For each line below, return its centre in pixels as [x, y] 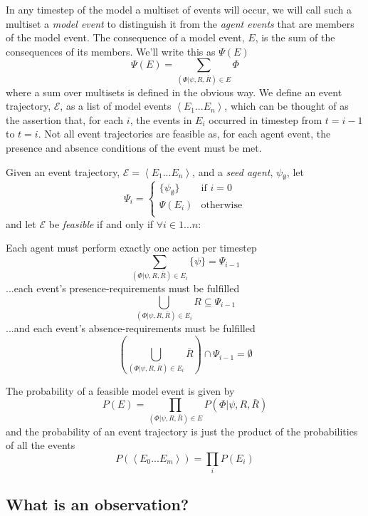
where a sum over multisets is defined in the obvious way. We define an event [174, 92]
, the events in [161, 119]
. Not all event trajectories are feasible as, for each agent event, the [184, 134]
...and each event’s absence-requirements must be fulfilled [131, 328]
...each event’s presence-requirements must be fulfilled [123, 288]
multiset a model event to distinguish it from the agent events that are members [180, 23]
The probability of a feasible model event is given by [120, 390]
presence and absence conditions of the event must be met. [134, 148]
